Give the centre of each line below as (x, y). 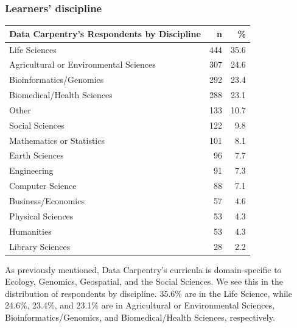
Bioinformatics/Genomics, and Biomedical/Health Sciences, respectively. (140, 317)
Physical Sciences (41, 216)
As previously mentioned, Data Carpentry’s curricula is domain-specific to (143, 269)
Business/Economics (47, 201)
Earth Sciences (37, 155)
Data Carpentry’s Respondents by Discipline (105, 33)
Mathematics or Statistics (57, 140)
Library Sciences (40, 246)
